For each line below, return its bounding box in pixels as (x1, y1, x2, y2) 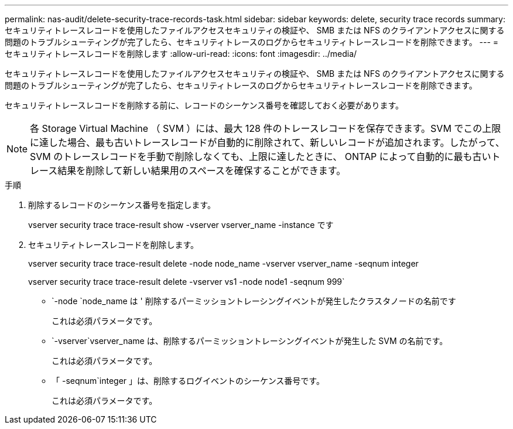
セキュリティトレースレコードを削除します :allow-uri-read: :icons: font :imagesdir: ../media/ (5, 49, 357, 59)
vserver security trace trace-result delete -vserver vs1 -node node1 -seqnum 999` (28, 277, 345, 287)
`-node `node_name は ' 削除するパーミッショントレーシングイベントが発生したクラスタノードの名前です (52, 296, 456, 306)
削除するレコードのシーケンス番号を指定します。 (28, 200, 216, 210)
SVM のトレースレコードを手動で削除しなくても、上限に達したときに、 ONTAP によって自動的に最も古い (30, 151, 491, 162)
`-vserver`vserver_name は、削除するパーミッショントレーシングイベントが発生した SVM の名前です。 (52, 336, 448, 346)
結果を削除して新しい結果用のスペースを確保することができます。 (57, 165, 346, 176)
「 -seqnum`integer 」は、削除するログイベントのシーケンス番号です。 (52, 376, 324, 386)
